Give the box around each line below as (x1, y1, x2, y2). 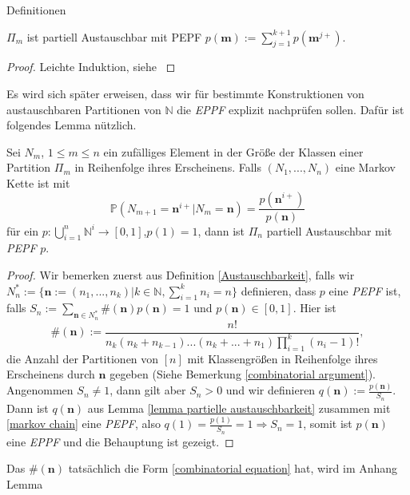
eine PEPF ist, (328, 282, 401, 299)
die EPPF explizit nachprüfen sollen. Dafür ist (177, 101, 404, 117)
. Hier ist (293, 299, 336, 316)
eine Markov (335, 159, 396, 176)
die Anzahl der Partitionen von (6, 350, 159, 366)
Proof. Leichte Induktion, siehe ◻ (6, 58, 176, 75)
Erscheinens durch (6, 366, 95, 382)
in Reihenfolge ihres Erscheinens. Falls (74, 159, 261, 176)
